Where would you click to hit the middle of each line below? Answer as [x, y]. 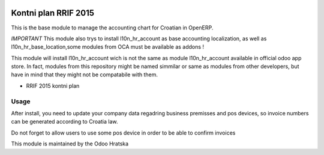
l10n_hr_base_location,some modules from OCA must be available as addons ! [107, 47]
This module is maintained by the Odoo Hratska [70, 144]
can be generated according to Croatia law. [64, 122]
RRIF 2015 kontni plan [53, 86]
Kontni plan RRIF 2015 [53, 13]
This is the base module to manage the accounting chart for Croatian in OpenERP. [112, 28]
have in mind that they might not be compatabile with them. [85, 74]
